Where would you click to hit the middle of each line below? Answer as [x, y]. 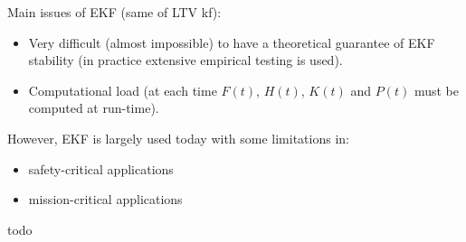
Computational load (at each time [123, 90]
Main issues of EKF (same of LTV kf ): [114, 12]
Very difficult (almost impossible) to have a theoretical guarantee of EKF [232, 42]
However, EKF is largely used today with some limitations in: [178, 138]
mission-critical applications [105, 199]
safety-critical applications [101, 168]
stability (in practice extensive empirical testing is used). [185, 60]
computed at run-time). [94, 108]
